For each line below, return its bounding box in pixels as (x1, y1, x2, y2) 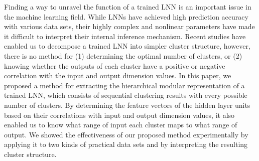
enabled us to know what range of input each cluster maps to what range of (4, 119, 237, 130)
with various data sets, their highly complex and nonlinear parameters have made (4, 21, 255, 32)
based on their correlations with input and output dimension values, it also (4, 109, 235, 120)
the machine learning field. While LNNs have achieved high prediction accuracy (4, 11, 248, 22)
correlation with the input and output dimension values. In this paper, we (4, 70, 231, 81)
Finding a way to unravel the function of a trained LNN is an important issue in (4, 2, 251, 12)
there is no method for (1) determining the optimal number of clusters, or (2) (4, 50, 242, 61)
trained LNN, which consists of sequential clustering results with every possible (4, 90, 247, 100)
